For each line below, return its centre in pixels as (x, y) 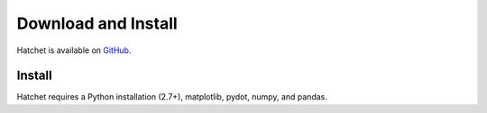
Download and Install (97, 23)
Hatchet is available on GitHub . (74, 50)
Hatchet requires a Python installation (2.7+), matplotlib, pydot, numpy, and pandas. (172, 97)
